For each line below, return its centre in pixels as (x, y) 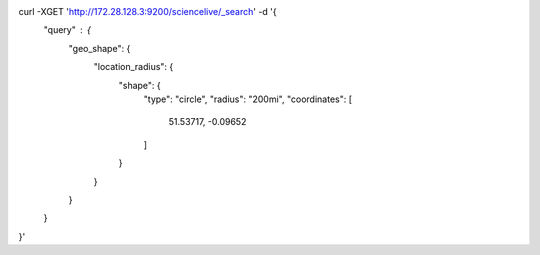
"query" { (67, 30)
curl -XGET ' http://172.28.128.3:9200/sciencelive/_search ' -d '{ (147, 11)
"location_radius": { (133, 67)
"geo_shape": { (99, 48)
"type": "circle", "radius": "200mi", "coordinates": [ (248, 99)
